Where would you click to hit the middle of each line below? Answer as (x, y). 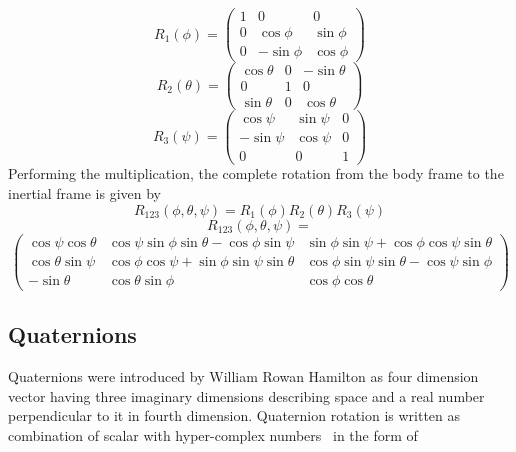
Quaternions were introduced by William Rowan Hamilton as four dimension (243, 376)
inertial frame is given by (84, 193)
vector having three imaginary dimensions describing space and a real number (246, 395)
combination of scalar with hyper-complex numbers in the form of (213, 434)
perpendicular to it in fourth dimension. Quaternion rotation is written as (234, 415)
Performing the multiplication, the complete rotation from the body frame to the (256, 173)
